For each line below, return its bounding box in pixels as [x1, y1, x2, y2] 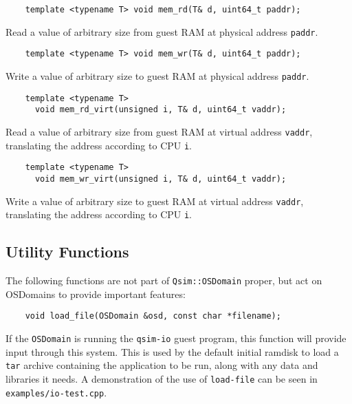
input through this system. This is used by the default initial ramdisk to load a [5, 344, 339, 359]
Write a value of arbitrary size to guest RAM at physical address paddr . [5, 68, 309, 83]
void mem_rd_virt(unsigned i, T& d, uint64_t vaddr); [34, 105, 287, 115]
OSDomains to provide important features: [5, 286, 186, 301]
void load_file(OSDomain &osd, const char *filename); [25, 311, 281, 321]
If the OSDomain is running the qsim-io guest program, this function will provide [5, 330, 346, 345]
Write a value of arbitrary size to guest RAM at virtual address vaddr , [5, 193, 304, 208]
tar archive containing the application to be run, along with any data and [5, 358, 318, 372]
